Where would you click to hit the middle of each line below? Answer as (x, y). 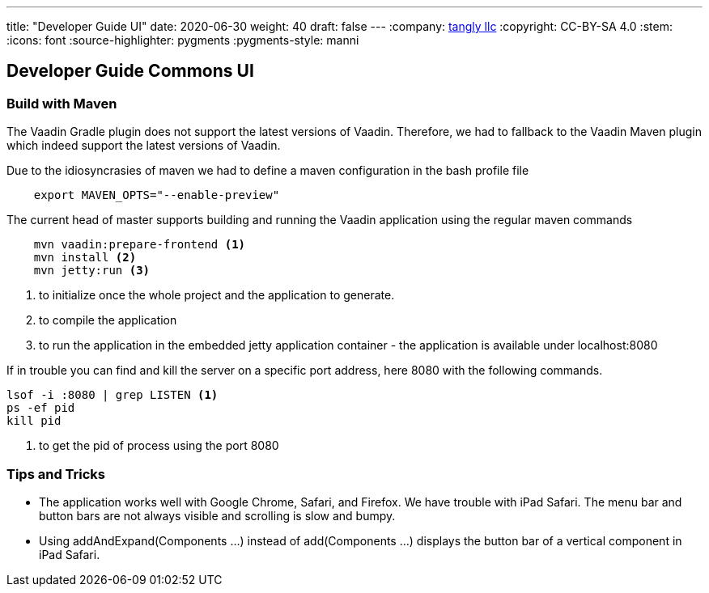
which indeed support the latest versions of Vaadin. (144, 146)
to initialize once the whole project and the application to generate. (217, 295)
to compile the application (108, 320)
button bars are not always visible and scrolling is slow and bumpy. (217, 515)
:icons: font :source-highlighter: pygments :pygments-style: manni (183, 40)
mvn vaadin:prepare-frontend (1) (140, 245)
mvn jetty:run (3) (92, 271)
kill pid (34, 421)
